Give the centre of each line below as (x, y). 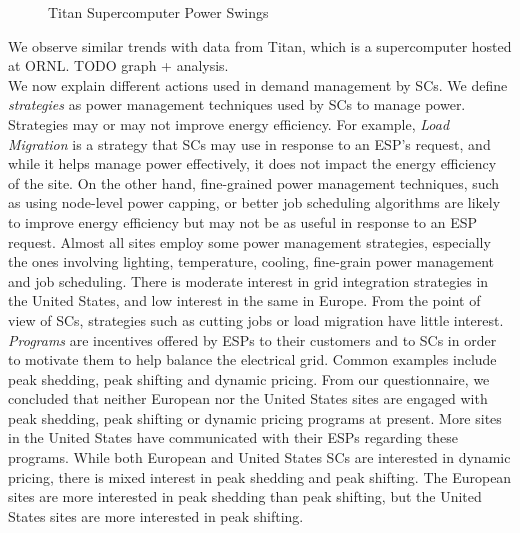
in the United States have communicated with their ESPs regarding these (233, 437)
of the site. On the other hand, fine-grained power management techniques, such (254, 182)
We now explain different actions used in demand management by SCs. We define (258, 84)
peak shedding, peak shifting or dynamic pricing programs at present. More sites (255, 417)
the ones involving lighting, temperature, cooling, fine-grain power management (251, 261)
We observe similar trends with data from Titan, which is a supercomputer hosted (260, 45)
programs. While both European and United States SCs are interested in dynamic (259, 457)
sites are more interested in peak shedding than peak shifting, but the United (245, 496)
